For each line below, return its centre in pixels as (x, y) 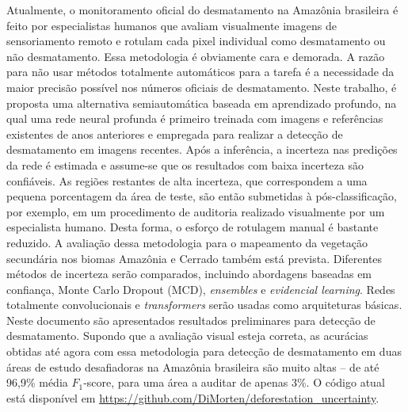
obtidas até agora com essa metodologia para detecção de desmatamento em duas (204, 351)
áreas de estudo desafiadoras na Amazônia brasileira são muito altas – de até (193, 366)
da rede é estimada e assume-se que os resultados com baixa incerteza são (185, 164)
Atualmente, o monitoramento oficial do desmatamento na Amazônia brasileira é (202, 10)
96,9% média (37, 382)
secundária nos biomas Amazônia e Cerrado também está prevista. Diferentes (194, 258)
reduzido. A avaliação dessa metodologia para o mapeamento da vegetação (187, 242)
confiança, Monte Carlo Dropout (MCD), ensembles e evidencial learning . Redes (201, 289)
